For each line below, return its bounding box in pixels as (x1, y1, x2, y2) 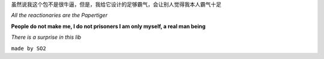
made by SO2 (11, 45, 46, 52)
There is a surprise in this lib (11, 33, 82, 41)
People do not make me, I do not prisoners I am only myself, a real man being (11, 23, 206, 30)
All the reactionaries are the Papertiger (11, 12, 108, 19)
